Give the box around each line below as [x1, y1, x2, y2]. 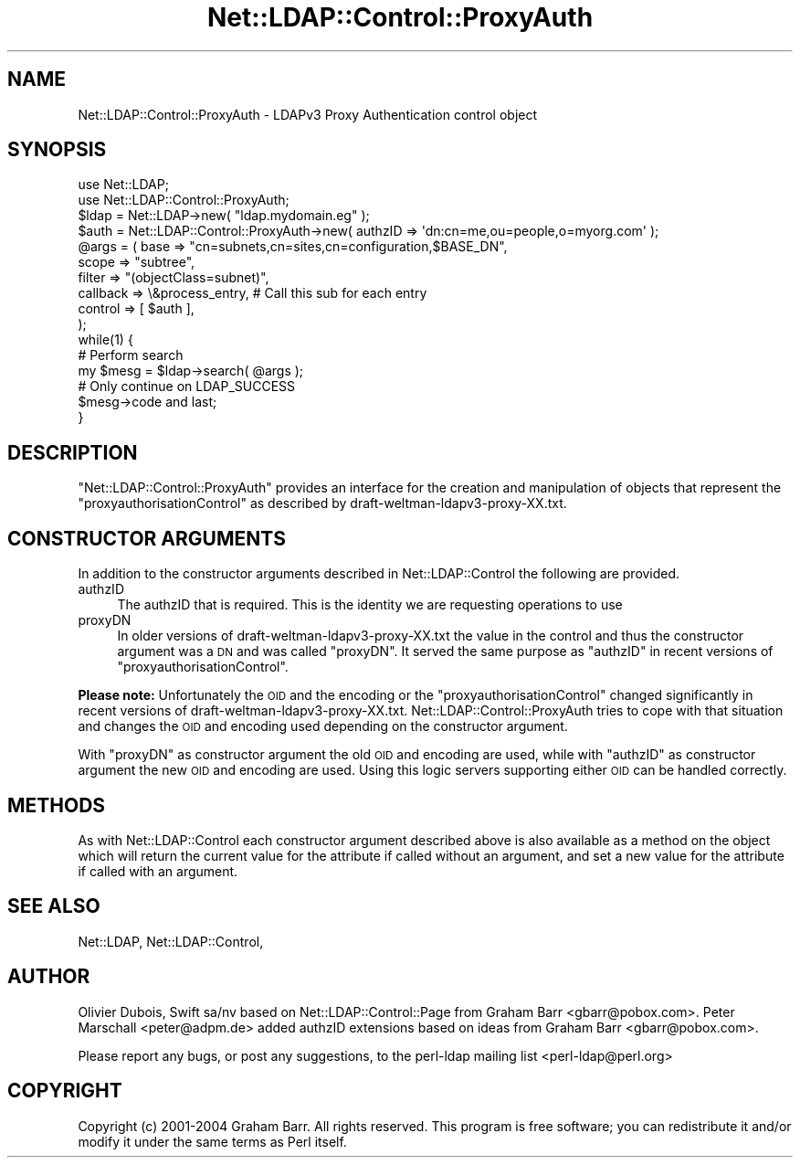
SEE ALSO [7, 895, 100, 918]
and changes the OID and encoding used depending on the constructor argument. [78, 718, 568, 735]
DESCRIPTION [7, 440, 138, 464]
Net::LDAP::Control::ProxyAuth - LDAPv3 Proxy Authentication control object [78, 106, 538, 122]
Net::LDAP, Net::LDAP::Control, [78, 933, 264, 949]
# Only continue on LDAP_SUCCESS [78, 378, 296, 395]
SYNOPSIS [7, 138, 107, 162]
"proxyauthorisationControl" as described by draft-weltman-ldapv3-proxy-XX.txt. [78, 495, 567, 512]
